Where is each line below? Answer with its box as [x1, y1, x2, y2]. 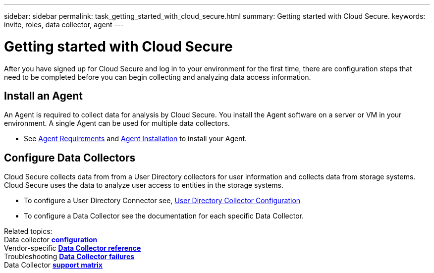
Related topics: [4, 227, 53, 236]
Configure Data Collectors [4, 151, 136, 164]
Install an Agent [4, 89, 83, 102]
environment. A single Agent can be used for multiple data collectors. [4, 119, 230, 128]
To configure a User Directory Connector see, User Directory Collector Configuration [24, 196, 301, 205]
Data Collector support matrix [4, 261, 103, 270]
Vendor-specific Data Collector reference [4, 244, 141, 253]
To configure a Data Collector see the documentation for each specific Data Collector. [24, 212, 304, 220]
